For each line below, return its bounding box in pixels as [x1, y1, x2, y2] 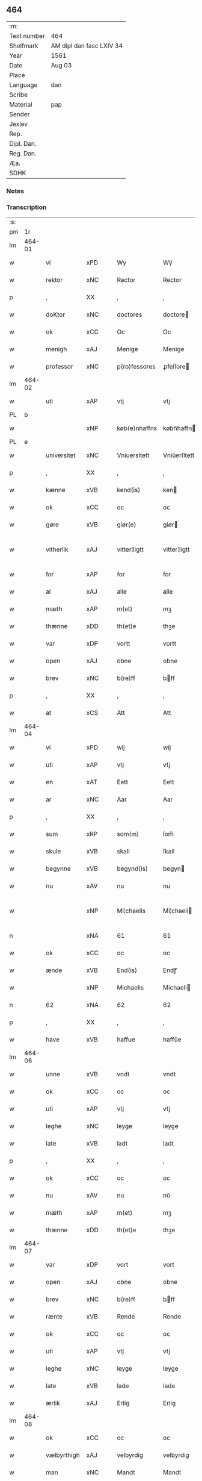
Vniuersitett [117, 451, 150, 460]
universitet [46, 451, 76, 460]
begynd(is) [117, 864, 148, 873]
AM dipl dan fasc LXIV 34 [50, 42, 123, 50]
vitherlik [46, 545, 69, 553]
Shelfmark [9, 42, 38, 50]
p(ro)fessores [117, 363, 156, 371]
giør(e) [117, 520, 136, 529]
